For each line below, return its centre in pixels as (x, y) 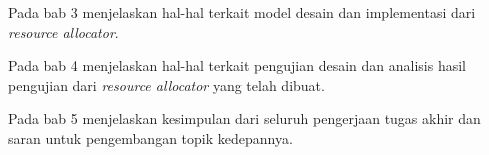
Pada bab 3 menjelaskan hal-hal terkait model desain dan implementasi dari (242, 12)
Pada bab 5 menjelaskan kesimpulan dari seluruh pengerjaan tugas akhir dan (244, 118)
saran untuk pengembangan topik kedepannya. (150, 137)
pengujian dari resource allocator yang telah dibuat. (166, 84)
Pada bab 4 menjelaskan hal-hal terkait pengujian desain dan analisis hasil (237, 65)
